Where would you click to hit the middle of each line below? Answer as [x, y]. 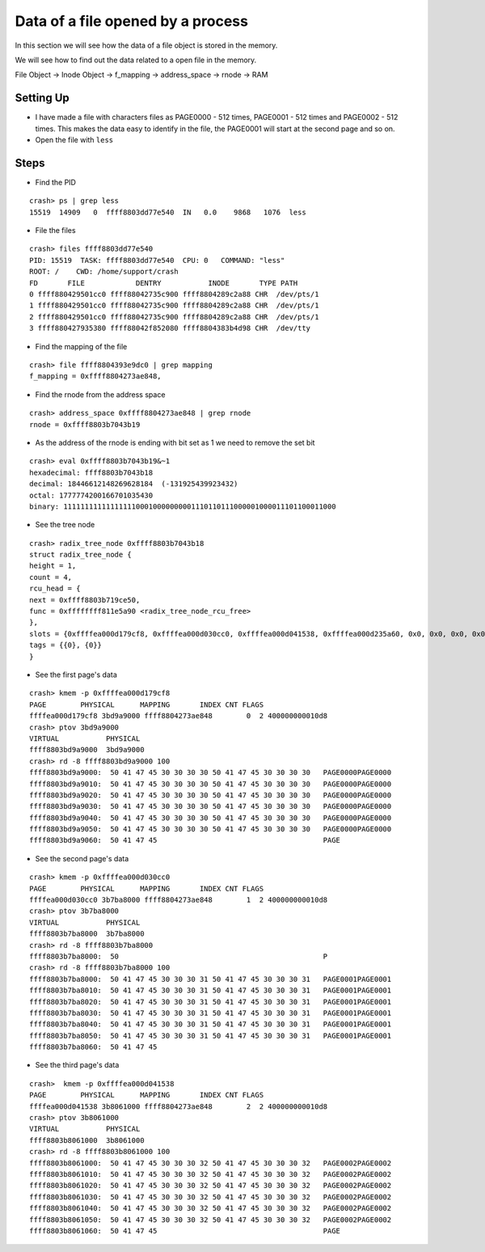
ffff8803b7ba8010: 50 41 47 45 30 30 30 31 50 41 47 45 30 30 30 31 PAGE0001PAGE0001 [211, 990]
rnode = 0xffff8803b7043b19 [85, 424]
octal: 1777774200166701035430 [91, 495]
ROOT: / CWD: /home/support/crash [104, 272]
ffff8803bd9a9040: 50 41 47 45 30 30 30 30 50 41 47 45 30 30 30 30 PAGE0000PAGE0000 [211, 818]
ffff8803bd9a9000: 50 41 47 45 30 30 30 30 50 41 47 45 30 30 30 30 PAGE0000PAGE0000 [211, 773]
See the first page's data [76, 675]
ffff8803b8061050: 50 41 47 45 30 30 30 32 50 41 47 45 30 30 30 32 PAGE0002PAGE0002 [211, 1220]
